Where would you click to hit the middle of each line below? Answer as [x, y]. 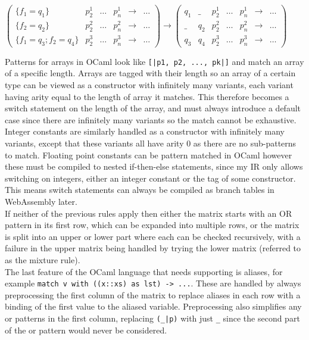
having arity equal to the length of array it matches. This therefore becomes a [147, 96]
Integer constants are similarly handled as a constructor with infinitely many [145, 131]
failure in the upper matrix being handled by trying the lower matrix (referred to [153, 248]
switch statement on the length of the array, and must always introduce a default [153, 108]
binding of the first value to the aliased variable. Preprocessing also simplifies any [153, 306]
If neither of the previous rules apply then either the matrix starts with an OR [149, 213]
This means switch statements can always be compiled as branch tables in [140, 190]
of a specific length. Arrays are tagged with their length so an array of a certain [150, 73]
